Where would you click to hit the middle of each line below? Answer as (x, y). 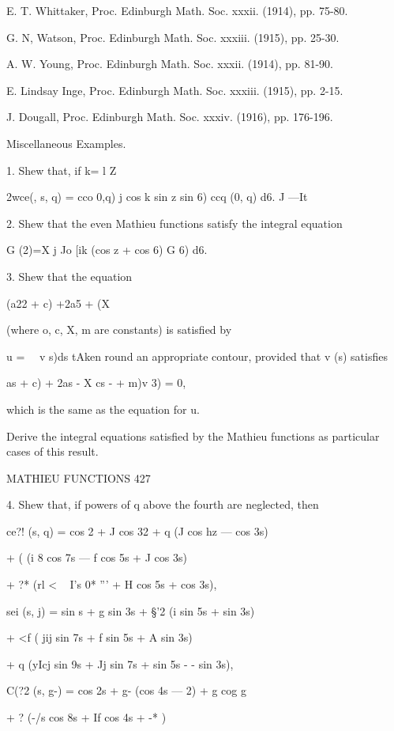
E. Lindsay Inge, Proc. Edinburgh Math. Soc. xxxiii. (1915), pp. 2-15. (175, 90)
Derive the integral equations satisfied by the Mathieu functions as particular (193, 436)
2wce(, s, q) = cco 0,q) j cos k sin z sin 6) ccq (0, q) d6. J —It (157, 197)
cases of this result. (53, 451)
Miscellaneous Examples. (66, 143)
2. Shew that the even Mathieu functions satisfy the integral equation (174, 223)
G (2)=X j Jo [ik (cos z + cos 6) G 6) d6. (107, 250)
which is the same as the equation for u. (103, 409)
